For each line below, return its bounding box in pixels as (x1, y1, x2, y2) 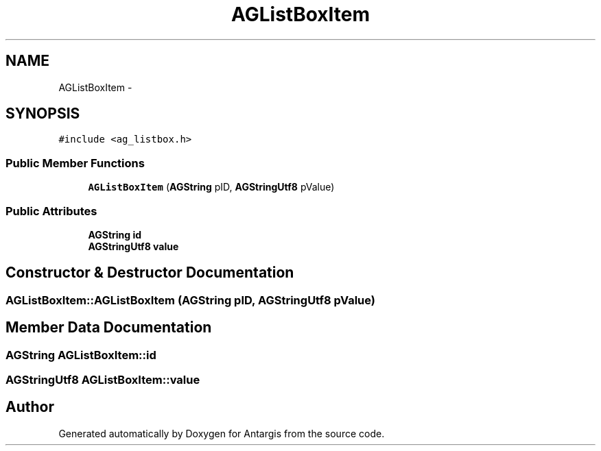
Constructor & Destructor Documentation (5, 264, 294, 282)
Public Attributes (5, 204, 97, 218)
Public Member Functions (5, 156, 145, 170)
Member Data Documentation (5, 319, 212, 337)
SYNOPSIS (5, 105, 80, 123)
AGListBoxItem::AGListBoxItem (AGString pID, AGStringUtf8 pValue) (5, 293, 375, 307)
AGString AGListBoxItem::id (5, 348, 156, 362)
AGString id (88, 228, 142, 241)
